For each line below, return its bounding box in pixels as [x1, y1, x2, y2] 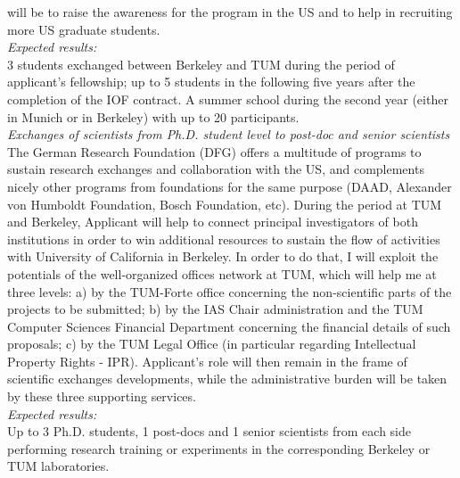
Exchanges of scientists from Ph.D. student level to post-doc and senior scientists [7, 125, 450, 144]
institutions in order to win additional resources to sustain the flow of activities [7, 229, 440, 248]
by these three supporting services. [7, 387, 196, 406]
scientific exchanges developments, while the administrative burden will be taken [7, 369, 448, 388]
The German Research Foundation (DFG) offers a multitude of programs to [7, 142, 422, 161]
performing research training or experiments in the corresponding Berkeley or [7, 439, 431, 457]
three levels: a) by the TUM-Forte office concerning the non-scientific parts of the [7, 282, 452, 301]
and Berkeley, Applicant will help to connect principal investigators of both [7, 212, 418, 231]
